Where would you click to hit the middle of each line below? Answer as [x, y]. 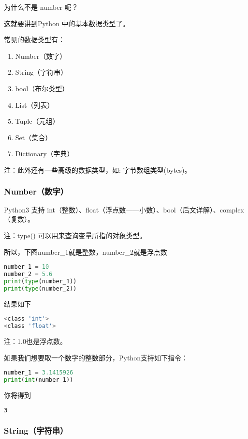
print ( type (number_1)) [40, 281]
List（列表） [35, 105]
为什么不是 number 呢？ [41, 7]
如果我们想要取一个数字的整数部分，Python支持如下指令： [96, 357]
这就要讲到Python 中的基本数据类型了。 [67, 23]
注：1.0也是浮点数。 [35, 341]
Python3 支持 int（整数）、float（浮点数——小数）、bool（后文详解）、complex [124, 209]
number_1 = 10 [27, 267]
